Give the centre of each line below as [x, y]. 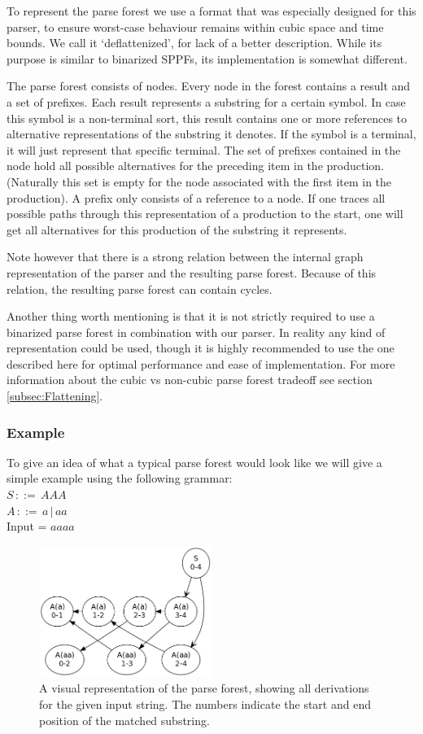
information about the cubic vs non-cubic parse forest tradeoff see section [190, 380]
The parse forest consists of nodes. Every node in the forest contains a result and [209, 86]
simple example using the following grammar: [120, 478]
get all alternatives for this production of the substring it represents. [177, 229]
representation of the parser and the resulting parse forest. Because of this [192, 272]
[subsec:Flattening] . [55, 396]
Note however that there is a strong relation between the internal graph [185, 257]
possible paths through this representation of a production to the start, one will [205, 214]
